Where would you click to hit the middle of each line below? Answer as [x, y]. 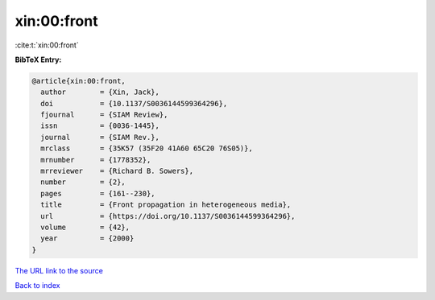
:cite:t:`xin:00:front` [47, 45]
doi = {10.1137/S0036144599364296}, [134, 103]
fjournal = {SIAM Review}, [104, 115]
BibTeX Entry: [38, 60]
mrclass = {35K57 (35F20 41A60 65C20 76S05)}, [147, 148]
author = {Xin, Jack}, [100, 92]
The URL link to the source [59, 270]
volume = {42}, [85, 227]
